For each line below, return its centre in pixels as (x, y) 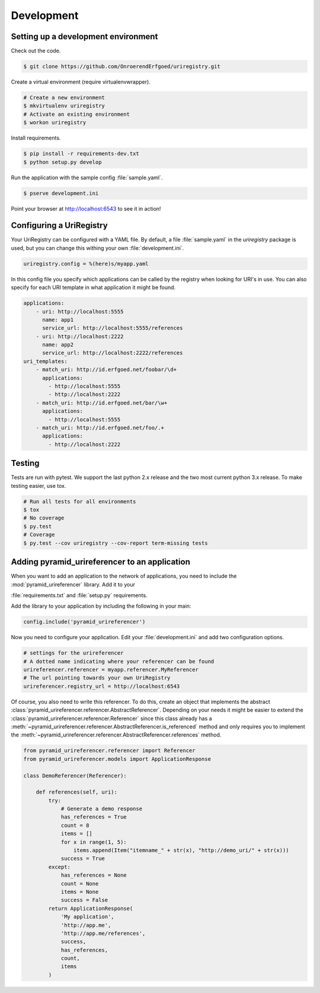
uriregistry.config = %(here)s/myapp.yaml (86, 264)
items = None (80, 892)
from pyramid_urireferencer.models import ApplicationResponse (117, 759)
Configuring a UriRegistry (59, 226)
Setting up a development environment (84, 37)
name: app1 (58, 320)
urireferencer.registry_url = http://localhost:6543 (102, 686)
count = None (80, 883)
